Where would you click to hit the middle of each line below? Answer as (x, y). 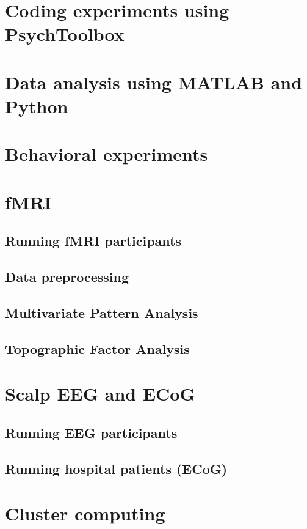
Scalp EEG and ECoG (100, 394)
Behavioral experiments (107, 154)
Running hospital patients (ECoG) (116, 468)
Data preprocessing (67, 277)
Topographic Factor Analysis (97, 348)
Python (37, 105)
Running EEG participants (91, 432)
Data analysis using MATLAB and (154, 82)
